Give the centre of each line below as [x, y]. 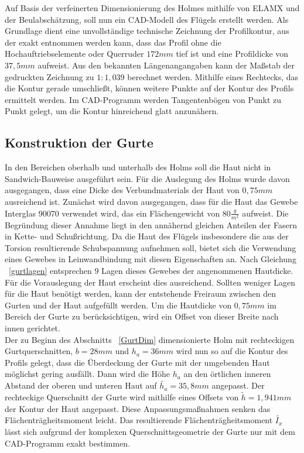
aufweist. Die [265, 213]
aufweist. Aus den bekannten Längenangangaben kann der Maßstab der [166, 65]
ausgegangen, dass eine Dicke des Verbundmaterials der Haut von [122, 190]
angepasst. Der [238, 385]
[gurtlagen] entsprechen [50, 271]
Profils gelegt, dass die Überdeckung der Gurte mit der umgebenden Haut [137, 362]
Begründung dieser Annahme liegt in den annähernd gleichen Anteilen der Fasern [151, 224]
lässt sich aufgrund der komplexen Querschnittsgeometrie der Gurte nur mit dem [150, 431]
